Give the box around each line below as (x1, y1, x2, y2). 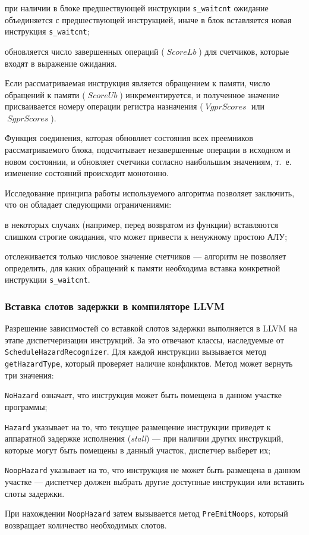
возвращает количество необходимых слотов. (5, 518, 167, 531)
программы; (5, 401, 48, 413)
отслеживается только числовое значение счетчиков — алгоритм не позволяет (5, 250, 286, 262)
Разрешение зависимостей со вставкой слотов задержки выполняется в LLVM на (5, 322, 297, 334)
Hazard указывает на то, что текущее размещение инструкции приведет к (5, 420, 271, 433)
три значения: (5, 368, 54, 381)
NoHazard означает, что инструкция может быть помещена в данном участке (5, 389, 282, 401)
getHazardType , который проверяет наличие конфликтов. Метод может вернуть (5, 357, 293, 370)
